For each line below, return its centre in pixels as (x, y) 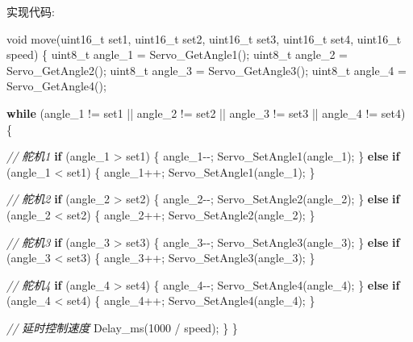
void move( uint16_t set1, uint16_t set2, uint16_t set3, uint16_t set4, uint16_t (204, 38)
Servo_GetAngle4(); (56, 86)
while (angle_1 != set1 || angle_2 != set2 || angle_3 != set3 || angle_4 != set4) (206, 113)
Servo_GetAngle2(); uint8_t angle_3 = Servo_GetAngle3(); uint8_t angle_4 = (206, 70)
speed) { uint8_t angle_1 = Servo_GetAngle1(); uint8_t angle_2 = (177, 54)
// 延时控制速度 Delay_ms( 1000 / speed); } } (122, 327)
